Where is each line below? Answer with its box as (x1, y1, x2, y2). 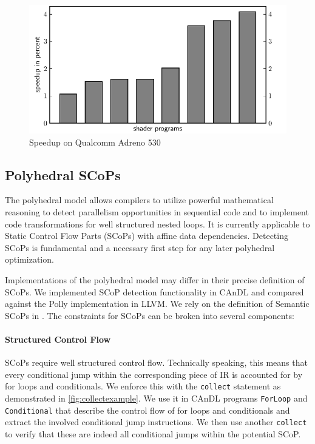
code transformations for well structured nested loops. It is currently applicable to (5, 217, 310, 230)
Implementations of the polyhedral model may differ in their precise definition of (5, 273, 305, 286)
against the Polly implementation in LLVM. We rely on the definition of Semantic (5, 297, 310, 310)
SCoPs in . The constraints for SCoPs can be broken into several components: (5, 309, 295, 321)
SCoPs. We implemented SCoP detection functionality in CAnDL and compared (5, 285, 304, 298)
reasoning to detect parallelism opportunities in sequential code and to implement (5, 205, 309, 218)
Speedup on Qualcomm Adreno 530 (29, 135, 161, 148)
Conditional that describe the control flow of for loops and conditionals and (5, 403, 290, 416)
